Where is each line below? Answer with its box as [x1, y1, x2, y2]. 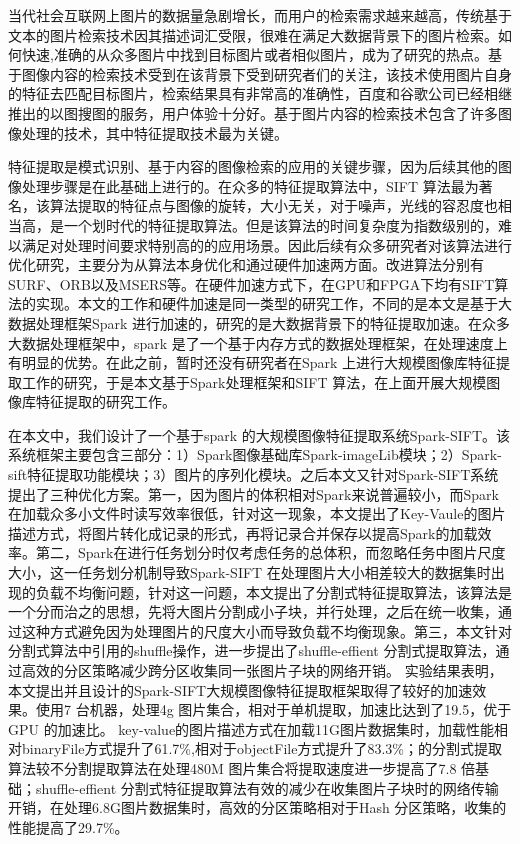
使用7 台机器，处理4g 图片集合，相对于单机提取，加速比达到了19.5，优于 [35, 699, 512, 720]
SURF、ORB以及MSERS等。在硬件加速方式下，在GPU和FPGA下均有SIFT [8, 273, 495, 294]
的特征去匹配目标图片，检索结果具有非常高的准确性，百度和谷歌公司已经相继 [8, 83, 512, 104]
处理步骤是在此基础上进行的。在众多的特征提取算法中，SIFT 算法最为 [21, 175, 479, 196]
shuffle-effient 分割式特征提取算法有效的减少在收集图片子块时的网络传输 [35, 777, 499, 798]
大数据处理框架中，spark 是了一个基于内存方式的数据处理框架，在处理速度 [8, 332, 494, 353]
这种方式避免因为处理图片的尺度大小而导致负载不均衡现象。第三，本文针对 [21, 620, 512, 641]
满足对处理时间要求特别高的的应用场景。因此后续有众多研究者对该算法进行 [21, 234, 512, 255]
